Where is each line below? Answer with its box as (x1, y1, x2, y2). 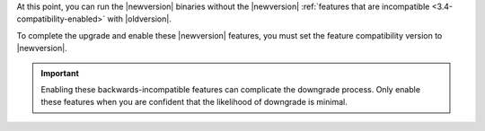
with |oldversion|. (107, 13, 172, 24)
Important (40, 67, 80, 78)
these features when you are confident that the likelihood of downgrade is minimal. (40, 97, 348, 108)
